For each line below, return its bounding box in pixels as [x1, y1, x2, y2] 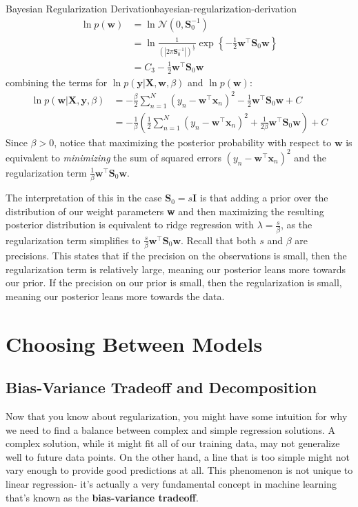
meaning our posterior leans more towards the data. [6, 288, 225, 303]
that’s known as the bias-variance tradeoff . [6, 490, 199, 504]
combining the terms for [6, 74, 108, 89]
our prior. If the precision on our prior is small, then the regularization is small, [6, 275, 342, 290]
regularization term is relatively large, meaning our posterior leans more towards [6, 261, 346, 276]
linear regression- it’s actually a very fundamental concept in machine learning [6, 476, 337, 490]
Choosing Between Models [6, 329, 263, 357]
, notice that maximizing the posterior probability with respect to [54, 135, 332, 149]
